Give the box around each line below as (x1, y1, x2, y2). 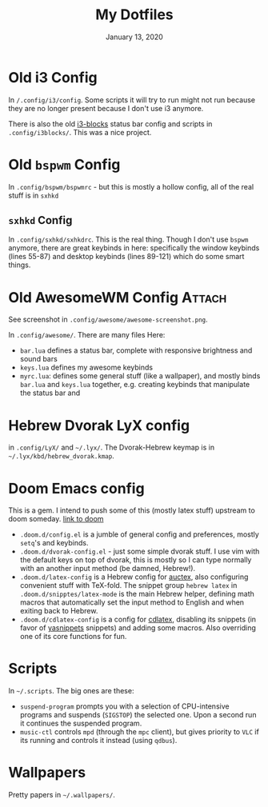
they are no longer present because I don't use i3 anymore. (8, 103, 204, 113)
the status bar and (19, 388, 81, 398)
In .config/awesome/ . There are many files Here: (8, 330, 166, 340)
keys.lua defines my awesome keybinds (19, 362, 154, 373)
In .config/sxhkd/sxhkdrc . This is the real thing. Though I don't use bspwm (8, 234, 249, 245)
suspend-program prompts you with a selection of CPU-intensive (19, 701, 230, 711)
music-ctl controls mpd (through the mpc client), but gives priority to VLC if (19, 727, 260, 737)
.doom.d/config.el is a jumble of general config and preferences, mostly (19, 529, 260, 539)
